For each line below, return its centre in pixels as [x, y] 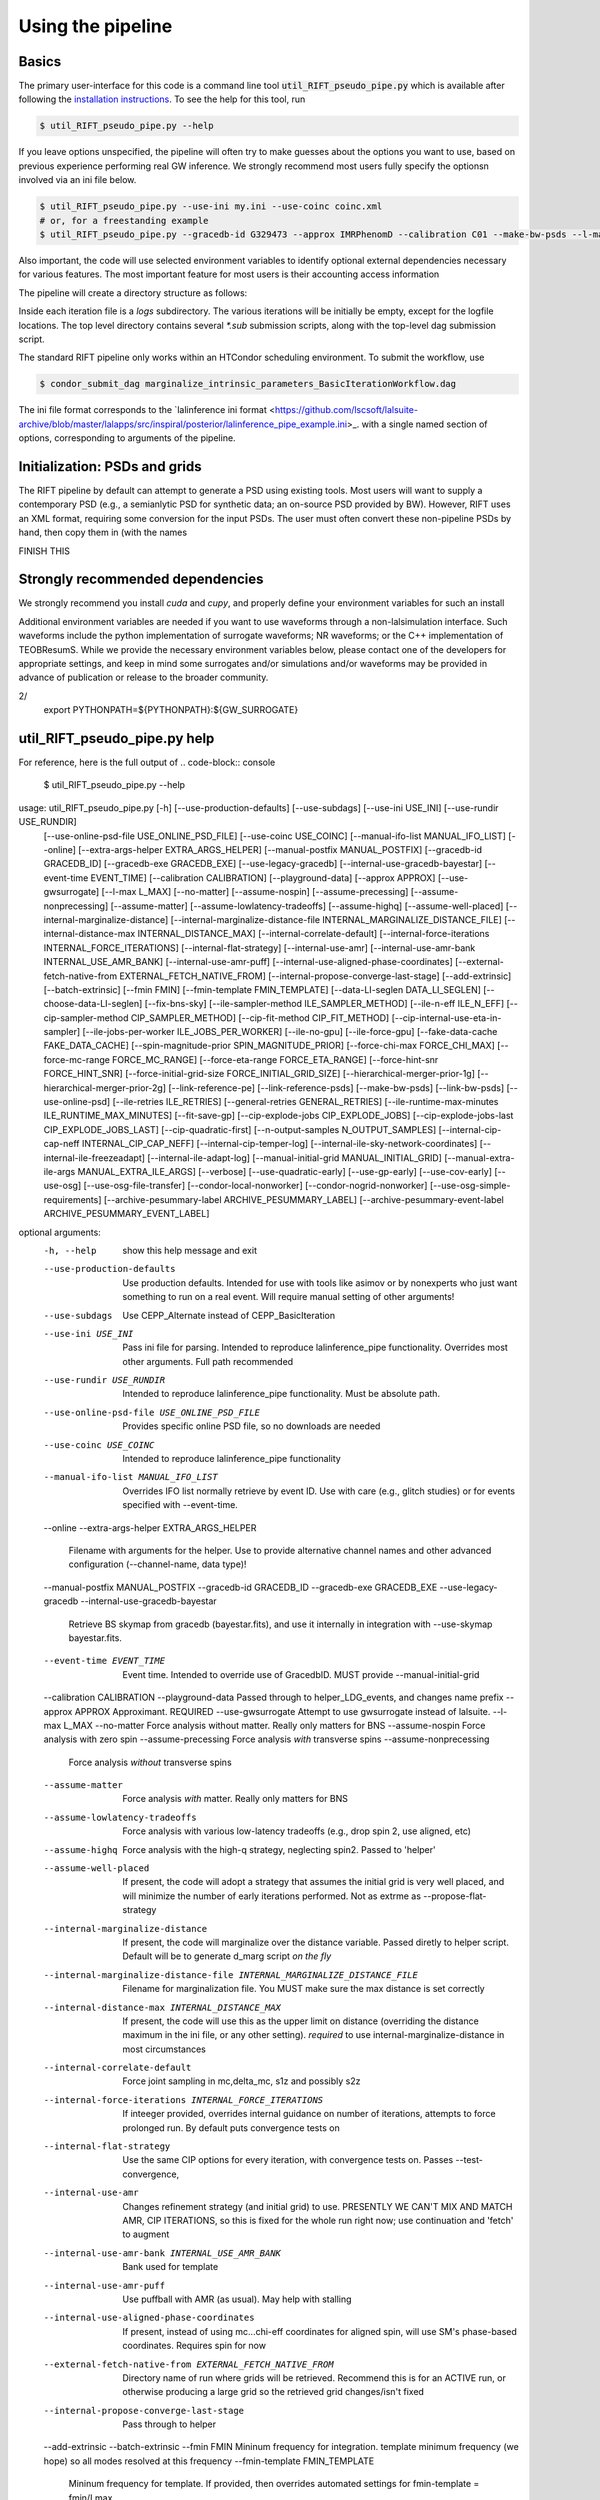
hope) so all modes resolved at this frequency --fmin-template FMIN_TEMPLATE [209, 2461]
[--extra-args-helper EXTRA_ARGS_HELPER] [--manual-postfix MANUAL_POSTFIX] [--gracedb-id [280, 850]
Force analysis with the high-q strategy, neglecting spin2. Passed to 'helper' [279, 1849]
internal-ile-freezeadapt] [94, 1157]
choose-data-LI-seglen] [93, 1004]
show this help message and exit [189, 1250]
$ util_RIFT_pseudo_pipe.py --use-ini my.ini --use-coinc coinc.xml [211, 206]
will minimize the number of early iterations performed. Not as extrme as [272, 1896]
